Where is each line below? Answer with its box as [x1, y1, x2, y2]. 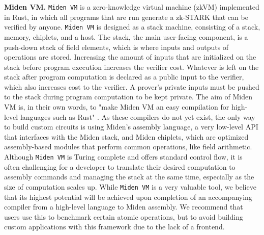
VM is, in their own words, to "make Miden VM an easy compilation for [4, 101, 229, 112]
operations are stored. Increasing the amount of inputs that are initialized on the [4, 51, 256, 62]
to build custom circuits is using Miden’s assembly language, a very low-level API [4, 121, 258, 132]
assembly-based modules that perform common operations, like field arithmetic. [4, 141, 252, 152]
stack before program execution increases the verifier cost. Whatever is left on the [4, 61, 259, 72]
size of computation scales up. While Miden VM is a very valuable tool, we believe [4, 181, 256, 192]
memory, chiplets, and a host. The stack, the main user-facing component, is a [4, 31, 248, 42]
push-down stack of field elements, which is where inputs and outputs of [4, 41, 229, 52]
